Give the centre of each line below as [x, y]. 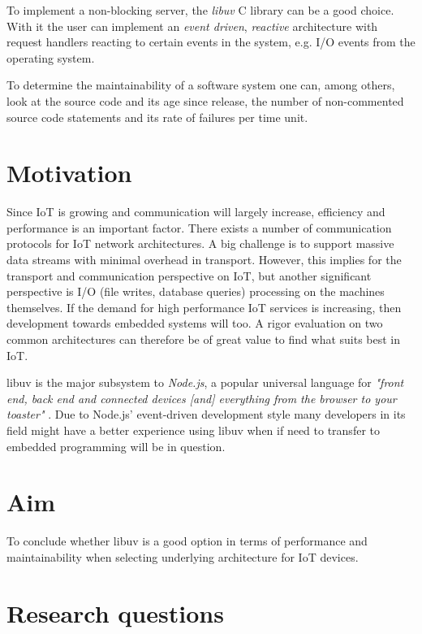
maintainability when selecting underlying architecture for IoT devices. [183, 556]
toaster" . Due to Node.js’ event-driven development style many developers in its [206, 414]
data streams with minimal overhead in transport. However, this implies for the [204, 260]
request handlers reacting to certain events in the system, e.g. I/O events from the [211, 42]
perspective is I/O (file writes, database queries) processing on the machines [196, 291]
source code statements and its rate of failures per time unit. [157, 117]
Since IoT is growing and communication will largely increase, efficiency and [196, 212]
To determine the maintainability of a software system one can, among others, [201, 85]
